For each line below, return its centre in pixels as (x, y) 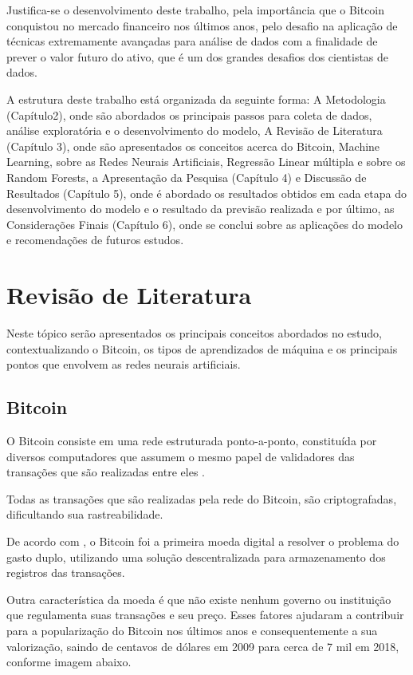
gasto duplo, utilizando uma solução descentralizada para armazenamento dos (196, 557)
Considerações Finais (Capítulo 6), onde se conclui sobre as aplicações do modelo (205, 224)
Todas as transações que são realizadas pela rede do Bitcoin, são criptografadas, (202, 498)
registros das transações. (66, 572)
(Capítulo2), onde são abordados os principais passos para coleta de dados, (189, 114)
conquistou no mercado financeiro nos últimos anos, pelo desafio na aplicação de (202, 25)
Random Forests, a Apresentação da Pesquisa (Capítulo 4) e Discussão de (187, 177)
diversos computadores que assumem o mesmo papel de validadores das (181, 456)
